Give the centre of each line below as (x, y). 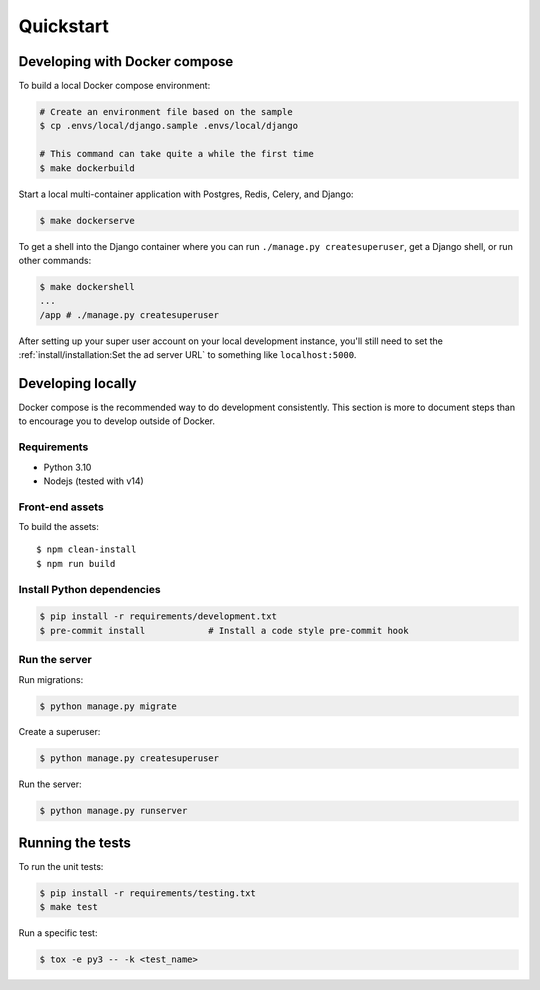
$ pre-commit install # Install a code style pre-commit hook (224, 630)
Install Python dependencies (89, 589)
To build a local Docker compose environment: (114, 86)
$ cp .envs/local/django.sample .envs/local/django (169, 126)
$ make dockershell (87, 286)
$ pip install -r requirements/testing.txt (148, 893)
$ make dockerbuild (87, 168)
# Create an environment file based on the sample (166, 112)
